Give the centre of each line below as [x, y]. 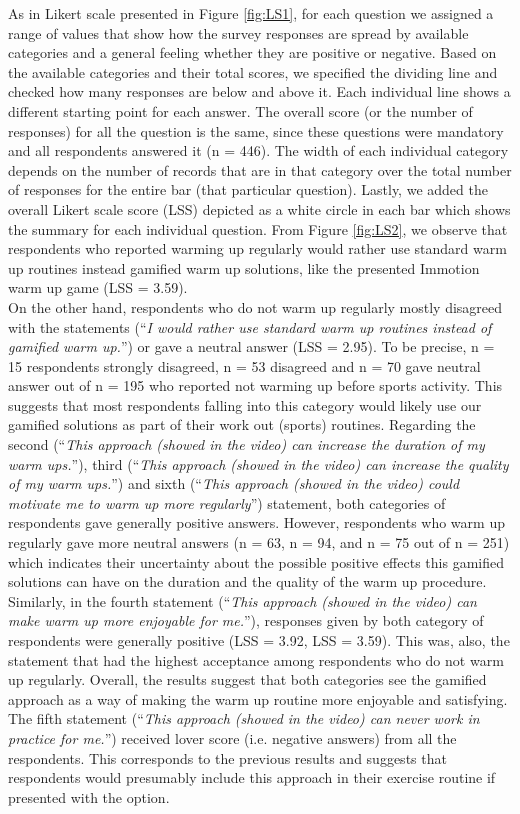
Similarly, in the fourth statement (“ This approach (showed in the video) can [242, 600]
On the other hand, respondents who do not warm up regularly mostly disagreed [255, 306]
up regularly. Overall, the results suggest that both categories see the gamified [247, 679]
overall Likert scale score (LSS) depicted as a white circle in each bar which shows [259, 208]
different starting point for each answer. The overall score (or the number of [240, 110]
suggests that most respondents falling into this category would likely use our [245, 404]
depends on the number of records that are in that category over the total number [260, 169]
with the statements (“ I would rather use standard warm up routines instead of [250, 326]
